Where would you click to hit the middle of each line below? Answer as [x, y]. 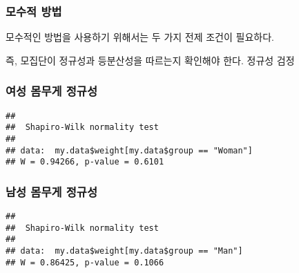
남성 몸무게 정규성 [51, 191]
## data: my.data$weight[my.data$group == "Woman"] [129, 150]
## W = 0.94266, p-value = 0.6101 [85, 162]
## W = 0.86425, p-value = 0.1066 [85, 262]
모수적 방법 [34, 11]
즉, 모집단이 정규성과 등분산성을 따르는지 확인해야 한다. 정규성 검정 [150, 60]
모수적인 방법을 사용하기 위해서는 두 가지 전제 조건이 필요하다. [140, 37]
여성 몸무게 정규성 [51, 91]
